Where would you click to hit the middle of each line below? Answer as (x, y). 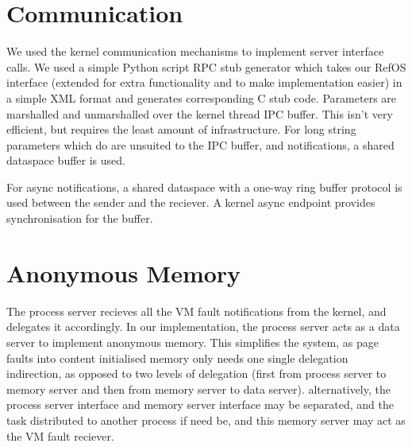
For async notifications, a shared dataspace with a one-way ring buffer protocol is (204, 187)
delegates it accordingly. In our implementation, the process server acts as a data (203, 327)
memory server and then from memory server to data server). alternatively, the (198, 389)
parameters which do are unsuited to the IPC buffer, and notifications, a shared (200, 144)
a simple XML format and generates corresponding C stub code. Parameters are (202, 97)
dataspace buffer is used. (66, 160)
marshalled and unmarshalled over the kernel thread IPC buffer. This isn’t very (200, 113)
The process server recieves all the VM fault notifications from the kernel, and (196, 311)
